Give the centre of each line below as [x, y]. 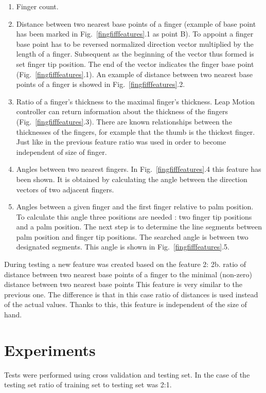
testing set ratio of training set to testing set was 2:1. [88, 385]
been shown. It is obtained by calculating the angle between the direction [132, 179]
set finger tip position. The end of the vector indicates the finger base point [135, 64]
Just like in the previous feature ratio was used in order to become [121, 142]
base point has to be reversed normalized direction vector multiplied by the [135, 43]
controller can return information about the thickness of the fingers [122, 111]
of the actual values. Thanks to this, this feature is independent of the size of [126, 304]
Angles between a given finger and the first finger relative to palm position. [135, 207]
